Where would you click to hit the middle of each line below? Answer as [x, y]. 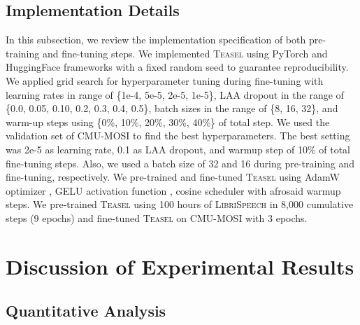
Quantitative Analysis [86, 311]
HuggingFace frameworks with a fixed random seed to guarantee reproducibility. [177, 67]
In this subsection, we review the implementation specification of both [156, 40]
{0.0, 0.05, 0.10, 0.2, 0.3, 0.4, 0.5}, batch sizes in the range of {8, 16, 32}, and [172, 108]
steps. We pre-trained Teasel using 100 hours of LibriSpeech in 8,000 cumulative [180, 204]
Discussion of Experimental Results [180, 266]
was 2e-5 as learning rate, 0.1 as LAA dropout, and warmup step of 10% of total [178, 149]
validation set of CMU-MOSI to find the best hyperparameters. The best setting [178, 136]
